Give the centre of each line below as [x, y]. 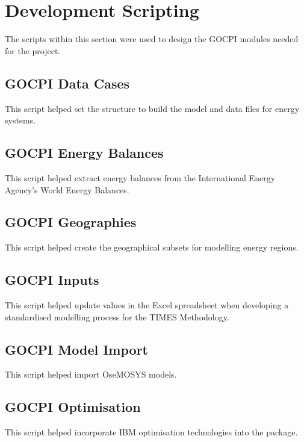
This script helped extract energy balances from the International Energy [140, 177]
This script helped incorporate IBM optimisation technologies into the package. [151, 432]
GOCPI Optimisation [73, 407]
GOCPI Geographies [71, 222]
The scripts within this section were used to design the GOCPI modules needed [152, 39]
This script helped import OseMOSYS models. [91, 374]
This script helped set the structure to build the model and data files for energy [152, 108]
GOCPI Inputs [52, 280]
